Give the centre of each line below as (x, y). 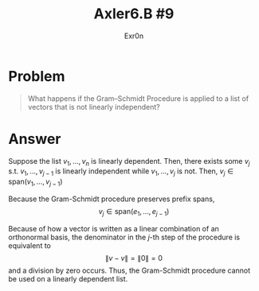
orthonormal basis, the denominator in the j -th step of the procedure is (124, 237)
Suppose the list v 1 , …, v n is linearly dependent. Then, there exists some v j (129, 162)
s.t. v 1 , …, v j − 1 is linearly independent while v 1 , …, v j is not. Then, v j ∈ (121, 172)
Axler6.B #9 (134, 14)
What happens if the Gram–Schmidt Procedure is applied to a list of (138, 98)
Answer (35, 139)
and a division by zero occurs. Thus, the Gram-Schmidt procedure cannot (129, 270)
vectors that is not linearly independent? (94, 107)
